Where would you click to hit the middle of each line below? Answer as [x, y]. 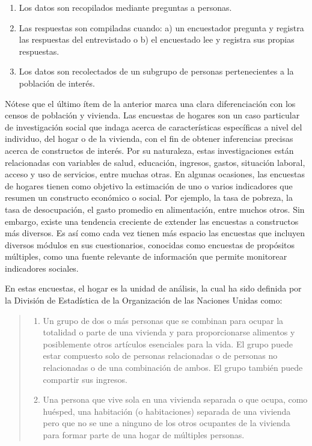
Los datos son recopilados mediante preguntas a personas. [125, 7]
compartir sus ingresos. [85, 379]
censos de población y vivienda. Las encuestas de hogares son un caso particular [152, 115]
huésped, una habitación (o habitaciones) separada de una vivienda [167, 411]
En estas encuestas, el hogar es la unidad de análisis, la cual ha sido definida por [153, 288]
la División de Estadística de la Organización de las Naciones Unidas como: [144, 300]
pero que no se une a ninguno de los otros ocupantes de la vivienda [167, 423]
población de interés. [57, 83]
